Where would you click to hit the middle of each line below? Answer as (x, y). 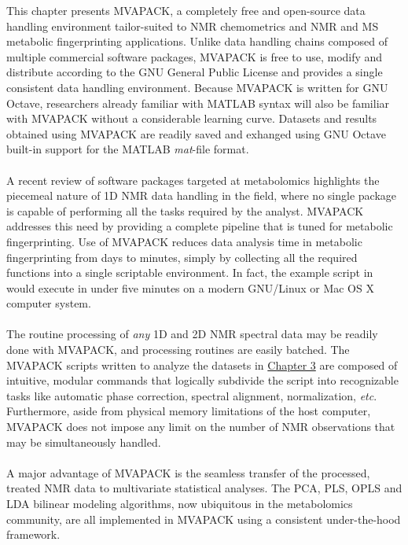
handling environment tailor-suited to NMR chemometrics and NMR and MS (193, 26)
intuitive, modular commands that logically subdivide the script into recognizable (202, 380)
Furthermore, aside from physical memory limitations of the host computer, (189, 411)
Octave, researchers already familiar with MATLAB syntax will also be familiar (198, 103)
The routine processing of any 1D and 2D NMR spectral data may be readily (192, 334)
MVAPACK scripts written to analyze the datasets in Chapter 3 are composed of (202, 365)
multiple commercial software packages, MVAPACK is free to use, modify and (195, 56)
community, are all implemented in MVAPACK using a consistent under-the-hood (204, 519)
